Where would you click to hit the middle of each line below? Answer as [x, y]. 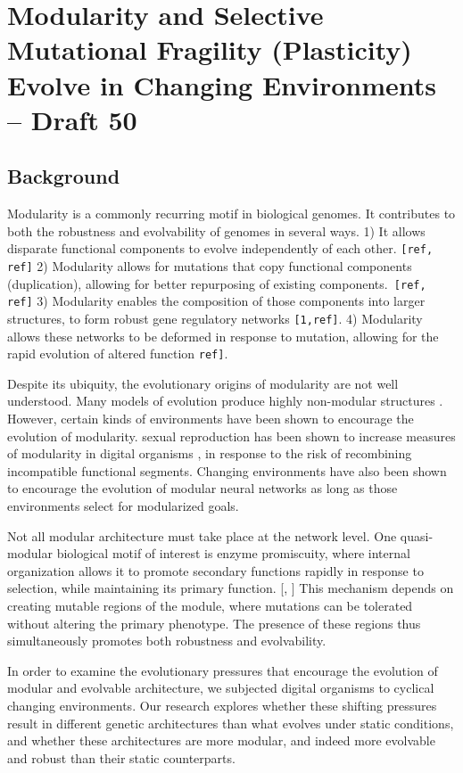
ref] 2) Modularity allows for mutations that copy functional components [210, 265]
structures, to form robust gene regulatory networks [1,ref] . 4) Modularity [215, 318]
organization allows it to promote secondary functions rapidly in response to [215, 570]
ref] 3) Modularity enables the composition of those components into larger [216, 301]
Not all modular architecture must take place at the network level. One [202, 535]
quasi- [417, 535]
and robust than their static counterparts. [121, 757]
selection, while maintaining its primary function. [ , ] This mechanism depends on [231, 588]
